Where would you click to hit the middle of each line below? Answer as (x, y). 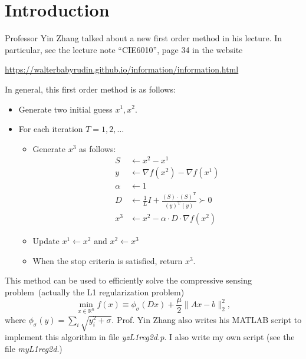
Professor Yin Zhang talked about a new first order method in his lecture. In (144, 38)
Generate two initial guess (65, 109)
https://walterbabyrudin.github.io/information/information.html (122, 69)
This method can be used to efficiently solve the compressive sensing (128, 280)
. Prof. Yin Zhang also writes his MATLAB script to (207, 319)
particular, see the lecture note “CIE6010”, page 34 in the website (124, 49)
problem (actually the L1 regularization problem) (95, 292)
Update (46, 241)
